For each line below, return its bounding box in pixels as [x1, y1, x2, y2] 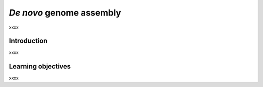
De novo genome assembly [9, 7, 121, 18]
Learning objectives [9, 62, 71, 70]
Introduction [9, 37, 48, 45]
